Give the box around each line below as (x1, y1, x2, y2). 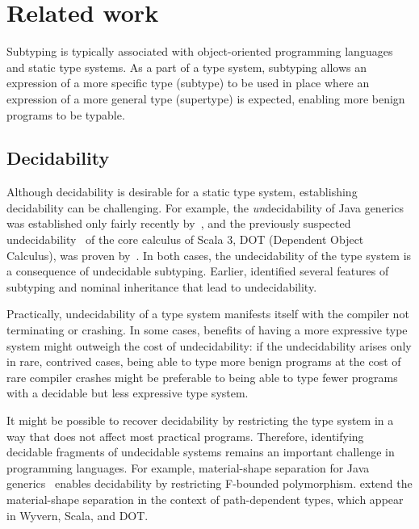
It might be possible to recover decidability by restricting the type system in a (6, 412, 394, 429)
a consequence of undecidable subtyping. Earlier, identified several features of (6, 262, 389, 279)
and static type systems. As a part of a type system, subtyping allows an (6, 58, 367, 75)
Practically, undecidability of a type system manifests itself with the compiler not (6, 305, 409, 322)
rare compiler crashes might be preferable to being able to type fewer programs (6, 368, 398, 385)
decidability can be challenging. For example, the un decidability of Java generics (6, 199, 404, 216)
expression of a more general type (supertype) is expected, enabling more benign (6, 90, 405, 107)
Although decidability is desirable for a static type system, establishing (6, 183, 358, 200)
